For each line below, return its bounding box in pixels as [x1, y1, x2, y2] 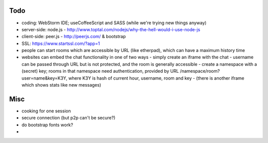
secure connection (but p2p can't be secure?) [21, 115, 116, 121]
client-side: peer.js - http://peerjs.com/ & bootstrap [21, 34, 126, 40]
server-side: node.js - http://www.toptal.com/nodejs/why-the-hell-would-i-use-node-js [21, 26, 201, 32]
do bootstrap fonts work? [21, 122, 73, 128]
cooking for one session [21, 108, 71, 114]
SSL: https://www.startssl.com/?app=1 [21, 40, 100, 47]
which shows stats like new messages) [21, 82, 101, 88]
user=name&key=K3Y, [21, 75, 67, 81]
